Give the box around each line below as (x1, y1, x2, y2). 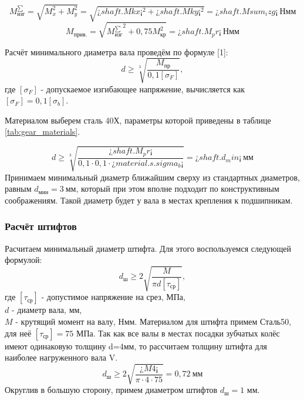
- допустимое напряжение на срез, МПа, (41, 291, 185, 303)
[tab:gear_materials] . (5, 125, 80, 138)
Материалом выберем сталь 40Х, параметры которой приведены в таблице (5, 114, 271, 126)
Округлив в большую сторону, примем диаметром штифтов (5, 384, 218, 396)
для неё (5, 326, 32, 339)
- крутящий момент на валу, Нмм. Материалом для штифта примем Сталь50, (15, 315, 292, 327)
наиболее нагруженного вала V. (5, 351, 118, 364)
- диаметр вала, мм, (11, 304, 82, 316)
